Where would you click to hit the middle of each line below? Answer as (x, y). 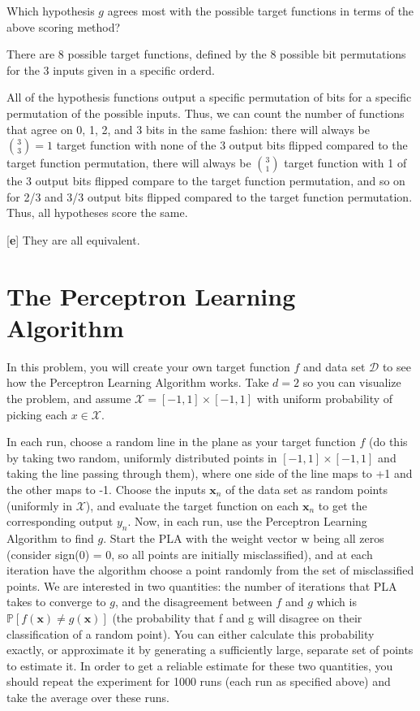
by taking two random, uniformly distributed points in (142, 457)
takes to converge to (56, 602)
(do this (388, 442)
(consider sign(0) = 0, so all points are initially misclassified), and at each (190, 554)
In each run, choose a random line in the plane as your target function (181, 442)
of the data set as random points (306, 489)
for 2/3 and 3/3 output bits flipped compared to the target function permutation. (210, 196)
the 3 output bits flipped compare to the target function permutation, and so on (206, 181)
